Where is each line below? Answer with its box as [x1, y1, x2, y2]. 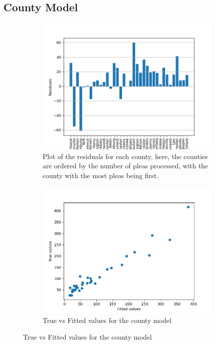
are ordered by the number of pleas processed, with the [43, 161, 208, 171]
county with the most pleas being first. [43, 170, 159, 180]
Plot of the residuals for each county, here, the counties [43, 151, 208, 161]
